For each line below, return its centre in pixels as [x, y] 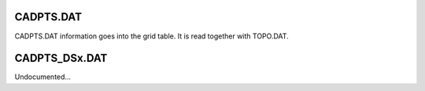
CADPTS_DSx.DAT [61, 58]
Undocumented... [42, 77]
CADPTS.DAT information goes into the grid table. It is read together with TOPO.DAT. [152, 36]
